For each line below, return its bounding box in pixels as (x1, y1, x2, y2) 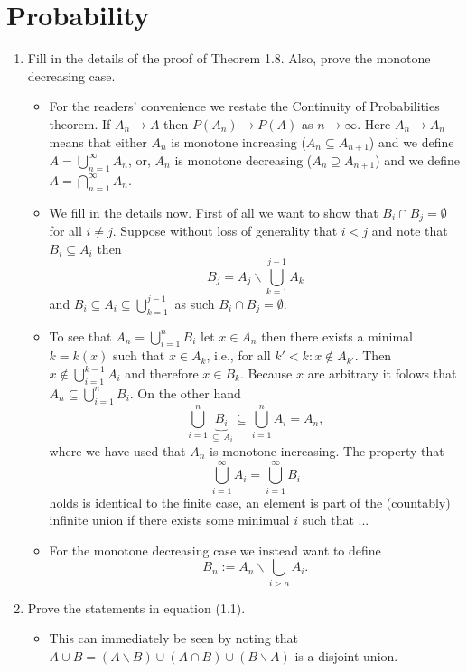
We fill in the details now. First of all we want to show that (49, 202, 378, 221)
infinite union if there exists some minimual (49, 510, 290, 529)
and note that (371, 221, 448, 239)
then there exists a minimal (261, 326, 413, 345)
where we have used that (49, 441, 186, 460)
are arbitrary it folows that (307, 364, 457, 382)
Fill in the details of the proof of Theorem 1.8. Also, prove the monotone (27, 49, 431, 68)
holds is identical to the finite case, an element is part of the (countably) (49, 492, 451, 511)
